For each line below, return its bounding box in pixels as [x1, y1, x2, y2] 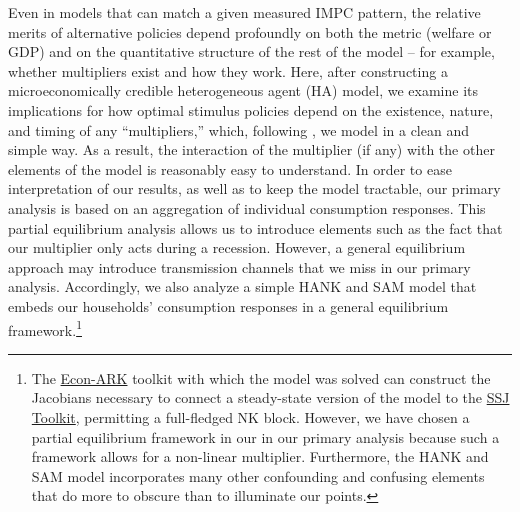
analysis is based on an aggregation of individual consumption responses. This [8, 197, 486, 218]
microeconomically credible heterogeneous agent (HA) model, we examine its [8, 80, 478, 101]
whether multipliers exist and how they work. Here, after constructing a [8, 60, 448, 81]
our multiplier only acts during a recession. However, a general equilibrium [8, 237, 466, 258]
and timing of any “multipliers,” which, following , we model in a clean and [8, 119, 469, 140]
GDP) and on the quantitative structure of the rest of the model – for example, [8, 41, 495, 62]
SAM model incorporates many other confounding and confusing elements [31, 465, 485, 486]
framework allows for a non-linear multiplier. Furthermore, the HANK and [31, 446, 489, 467]
